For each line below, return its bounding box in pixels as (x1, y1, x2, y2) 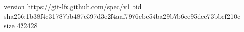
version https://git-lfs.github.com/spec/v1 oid (4, 1, 142, 11)
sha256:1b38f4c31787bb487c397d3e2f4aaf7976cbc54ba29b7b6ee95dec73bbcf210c (4, 11, 241, 21)
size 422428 (4, 20, 38, 31)
